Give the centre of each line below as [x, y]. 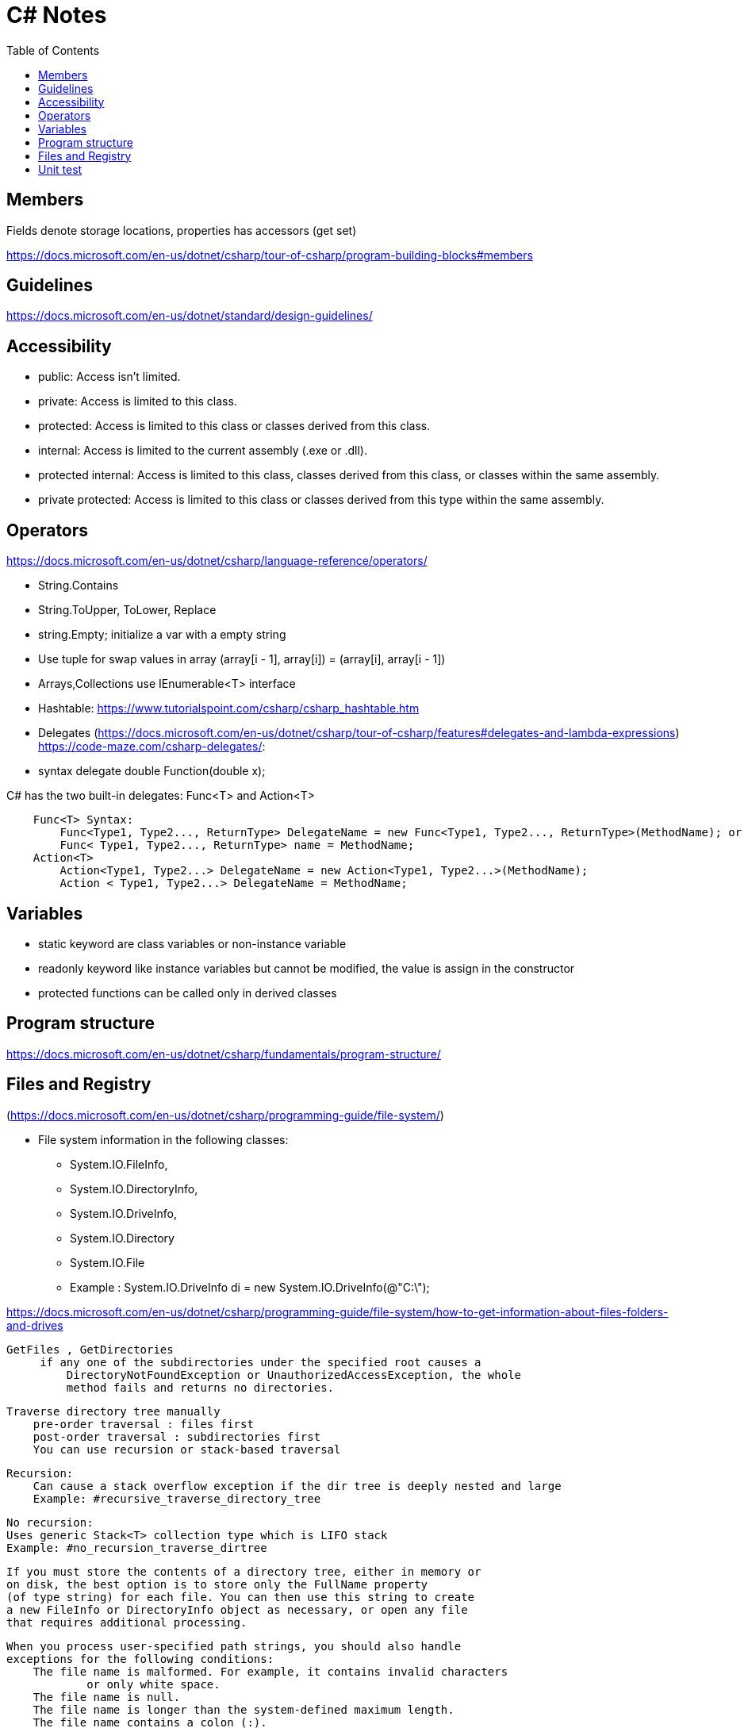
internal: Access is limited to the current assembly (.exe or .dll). [203, 451]
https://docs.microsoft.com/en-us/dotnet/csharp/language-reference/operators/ [217, 561]
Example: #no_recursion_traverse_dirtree [137, 1548]
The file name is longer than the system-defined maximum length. [244, 1709]
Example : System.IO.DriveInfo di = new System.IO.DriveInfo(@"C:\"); [250, 1287]
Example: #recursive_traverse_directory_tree [177, 1498]
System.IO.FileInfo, [119, 1164]
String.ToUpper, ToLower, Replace [127, 610]
